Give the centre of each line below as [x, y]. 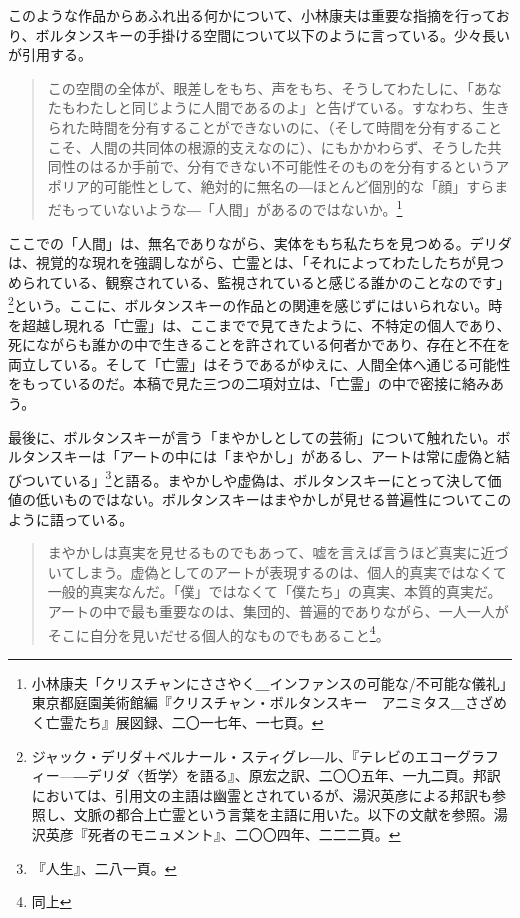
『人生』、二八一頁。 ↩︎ [104, 867]
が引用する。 [50, 54]
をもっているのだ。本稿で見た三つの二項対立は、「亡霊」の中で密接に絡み [249, 383]
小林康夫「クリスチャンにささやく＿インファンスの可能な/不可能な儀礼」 [269, 682]
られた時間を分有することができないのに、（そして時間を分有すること [274, 126]
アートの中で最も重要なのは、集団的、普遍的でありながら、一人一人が [278, 611]
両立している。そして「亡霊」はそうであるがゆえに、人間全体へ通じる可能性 [259, 363]
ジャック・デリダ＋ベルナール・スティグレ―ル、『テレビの [223, 755]
